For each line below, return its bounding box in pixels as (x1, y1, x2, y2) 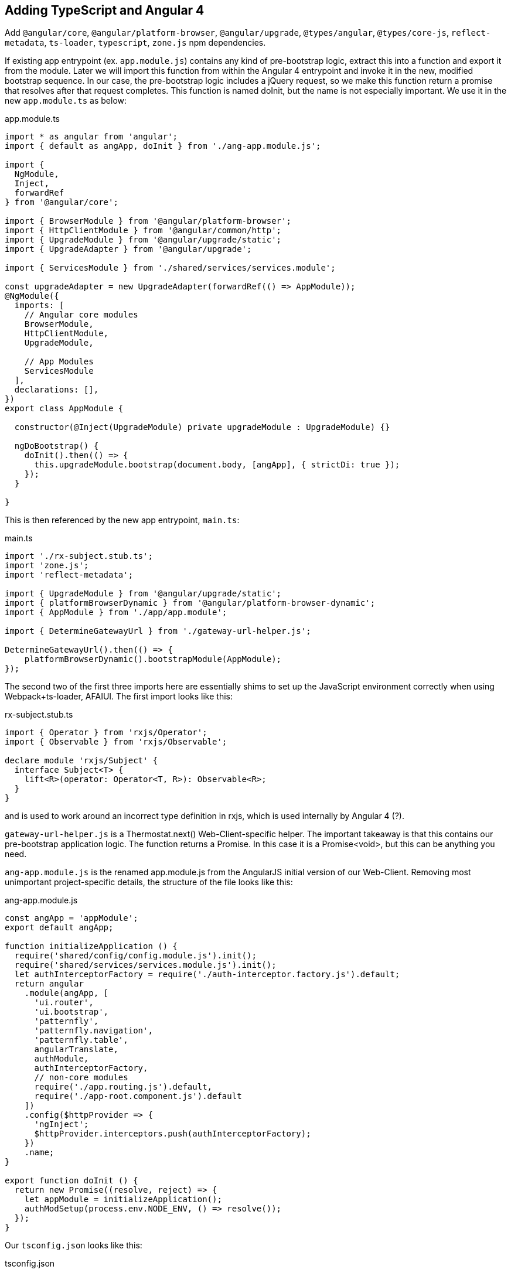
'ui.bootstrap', (34, 1007, 109, 1017)
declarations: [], (14, 385, 99, 395)
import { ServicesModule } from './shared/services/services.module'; (5, 263, 336, 273)
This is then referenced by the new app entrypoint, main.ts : (5, 515, 240, 525)
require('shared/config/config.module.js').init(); (14, 951, 257, 961)
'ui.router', (34, 998, 94, 1008)
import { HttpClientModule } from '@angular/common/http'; (5, 226, 282, 236)
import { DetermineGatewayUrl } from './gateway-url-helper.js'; (5, 626, 311, 636)
